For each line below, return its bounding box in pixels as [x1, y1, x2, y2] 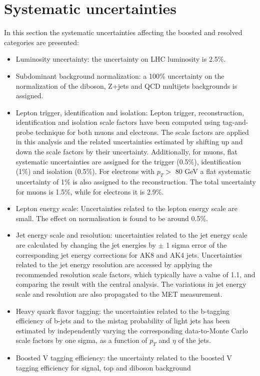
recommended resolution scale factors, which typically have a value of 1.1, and [15, 269, 255, 279]
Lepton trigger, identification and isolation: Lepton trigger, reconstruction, [15, 107, 244, 117]
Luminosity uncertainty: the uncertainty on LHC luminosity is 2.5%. [15, 54, 226, 64]
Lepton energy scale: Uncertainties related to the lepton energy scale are [15, 203, 237, 214]
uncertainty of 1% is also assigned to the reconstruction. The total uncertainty [15, 176, 256, 187]
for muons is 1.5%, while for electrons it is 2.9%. [15, 186, 164, 197]
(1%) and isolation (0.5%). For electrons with [15, 166, 155, 176]
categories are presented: [4, 37, 79, 47]
